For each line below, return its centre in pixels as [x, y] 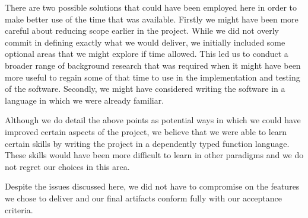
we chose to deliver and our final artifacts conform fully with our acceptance [144, 198]
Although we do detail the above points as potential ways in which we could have [153, 120]
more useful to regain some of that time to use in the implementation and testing [153, 77]
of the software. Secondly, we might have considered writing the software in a [145, 89]
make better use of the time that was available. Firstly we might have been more [152, 19]
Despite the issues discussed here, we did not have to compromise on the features [152, 186]
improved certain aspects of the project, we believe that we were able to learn [146, 131]
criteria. [19, 209]
